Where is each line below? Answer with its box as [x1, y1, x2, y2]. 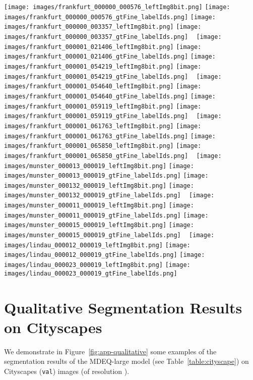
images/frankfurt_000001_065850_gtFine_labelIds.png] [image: [4, 152, 222, 159]
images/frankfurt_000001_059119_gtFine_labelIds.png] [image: [4, 113, 222, 120]
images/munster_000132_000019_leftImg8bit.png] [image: [4, 182, 194, 189]
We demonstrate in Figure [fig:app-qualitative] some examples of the [4, 346, 217, 356]
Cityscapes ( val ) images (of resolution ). [4, 365, 130, 376]
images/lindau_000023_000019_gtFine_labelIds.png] [4, 269, 177, 277]
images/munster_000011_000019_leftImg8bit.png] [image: [4, 202, 194, 209]
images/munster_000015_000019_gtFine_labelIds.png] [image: [4, 232, 215, 239]
